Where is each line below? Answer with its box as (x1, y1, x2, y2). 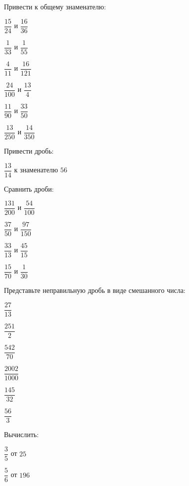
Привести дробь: (4, 145, 54, 156)
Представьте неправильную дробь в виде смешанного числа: (4, 285, 186, 295)
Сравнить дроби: (4, 183, 54, 194)
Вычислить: (4, 429, 39, 440)
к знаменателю (14, 164, 58, 175)
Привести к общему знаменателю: (4, 1, 106, 11)
